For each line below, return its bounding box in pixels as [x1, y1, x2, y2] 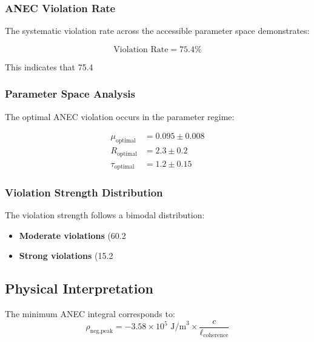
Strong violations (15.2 [19, 249, 113, 262]
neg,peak [90, 328, 113, 335]
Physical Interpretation [5, 279, 153, 298]
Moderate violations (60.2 [19, 229, 126, 241]
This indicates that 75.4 [5, 60, 93, 73]
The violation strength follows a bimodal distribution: [5, 209, 205, 221]
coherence [203, 332, 229, 339]
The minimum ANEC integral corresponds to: [5, 307, 175, 320]
